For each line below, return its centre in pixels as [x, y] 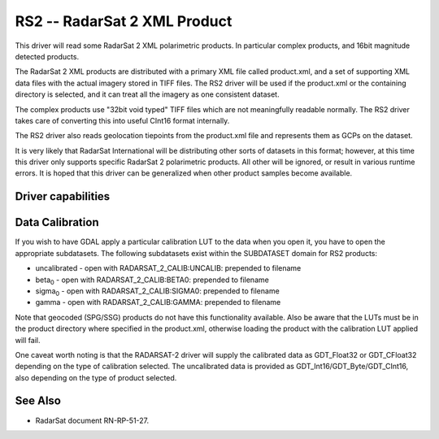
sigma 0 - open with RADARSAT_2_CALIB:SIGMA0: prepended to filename [157, 291]
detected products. [47, 56]
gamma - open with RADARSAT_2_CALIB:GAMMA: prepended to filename [158, 302]
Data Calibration [57, 222]
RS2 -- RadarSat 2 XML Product [124, 21]
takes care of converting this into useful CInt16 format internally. [122, 120]
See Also [38, 401]
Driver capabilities [63, 196]
